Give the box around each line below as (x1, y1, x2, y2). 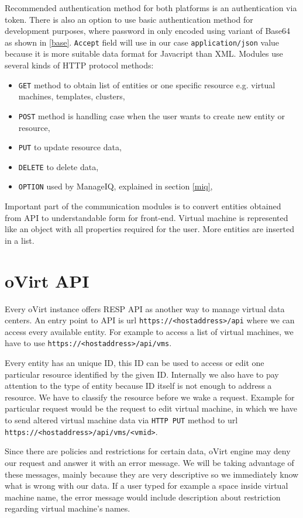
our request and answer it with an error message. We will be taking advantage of (5, 456, 294, 468)
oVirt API (5, 268, 89, 292)
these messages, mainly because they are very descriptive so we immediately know (5, 468, 299, 480)
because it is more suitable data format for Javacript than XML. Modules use (5, 47, 283, 60)
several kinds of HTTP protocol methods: (5, 59, 154, 71)
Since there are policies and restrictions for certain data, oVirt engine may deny (5, 445, 291, 457)
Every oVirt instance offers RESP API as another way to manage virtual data (5, 302, 285, 315)
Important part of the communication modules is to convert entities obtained (5, 200, 281, 212)
